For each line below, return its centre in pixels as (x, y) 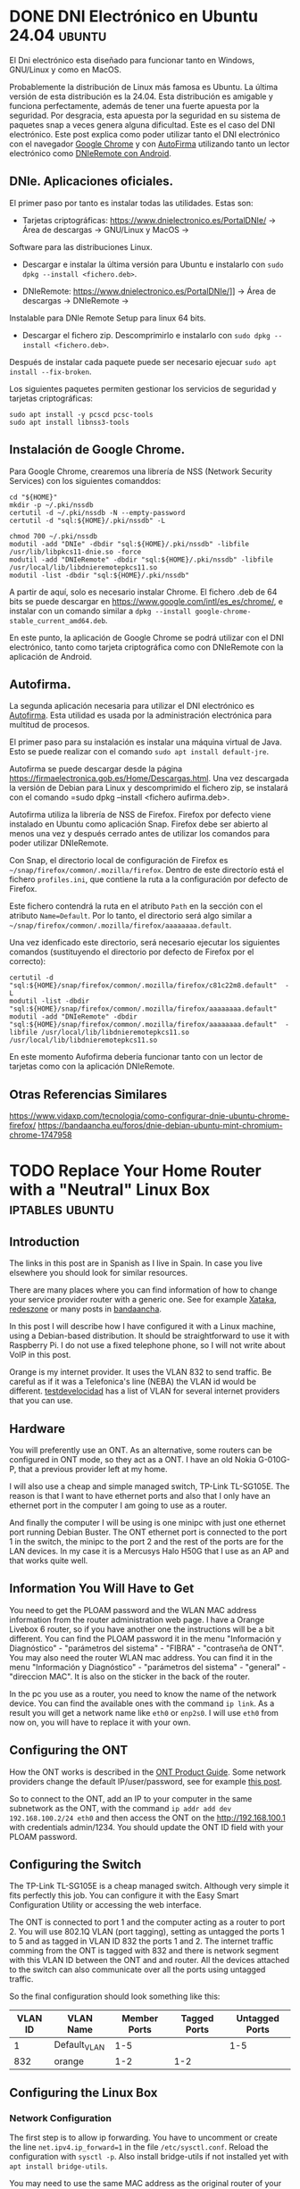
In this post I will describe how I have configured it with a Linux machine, (143, 1327)
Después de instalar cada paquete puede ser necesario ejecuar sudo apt (143, 362)
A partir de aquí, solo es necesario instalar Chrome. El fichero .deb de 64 (143, 592)
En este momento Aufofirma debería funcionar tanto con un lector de (136, 1057)
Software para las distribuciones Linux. (81, 246)
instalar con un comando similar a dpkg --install (100, 611)
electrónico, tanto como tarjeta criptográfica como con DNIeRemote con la (146, 647)
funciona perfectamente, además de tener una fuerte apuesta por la (134, 105)
